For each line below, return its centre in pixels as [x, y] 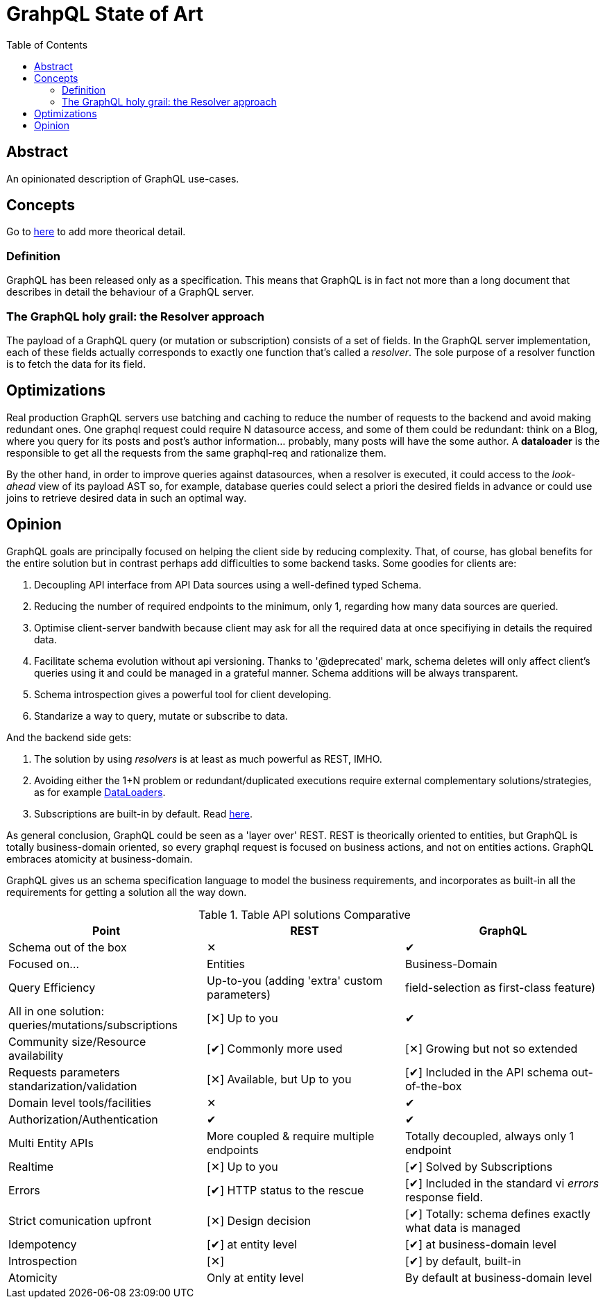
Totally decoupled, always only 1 [489, 1136]
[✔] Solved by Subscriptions [479, 1166]
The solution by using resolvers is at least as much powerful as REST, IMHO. [208, 759]
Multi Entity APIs [51, 1143]
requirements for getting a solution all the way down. [127, 892]
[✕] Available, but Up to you [279, 1079]
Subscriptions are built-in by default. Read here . [143, 813]
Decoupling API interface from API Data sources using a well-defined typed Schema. [228, 584]
